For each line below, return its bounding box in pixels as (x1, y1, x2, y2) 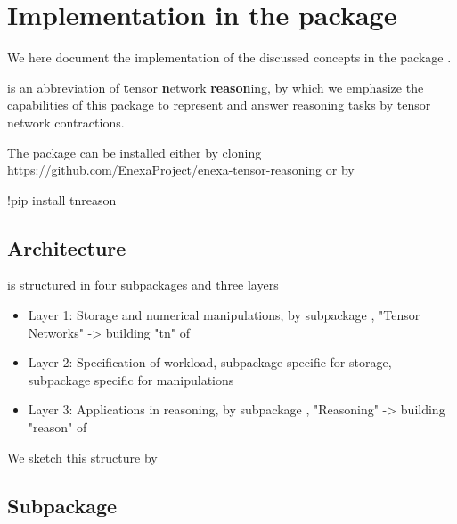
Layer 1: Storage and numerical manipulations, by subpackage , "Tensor (28, 306, 420, 324)
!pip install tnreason (7, 190, 117, 209)
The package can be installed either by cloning (7, 143, 262, 161)
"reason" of (28, 418, 87, 437)
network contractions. (7, 112, 125, 131)
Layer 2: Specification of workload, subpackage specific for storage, (28, 353, 392, 372)
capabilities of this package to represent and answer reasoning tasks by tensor (7, 95, 431, 114)
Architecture (7, 233, 126, 261)
